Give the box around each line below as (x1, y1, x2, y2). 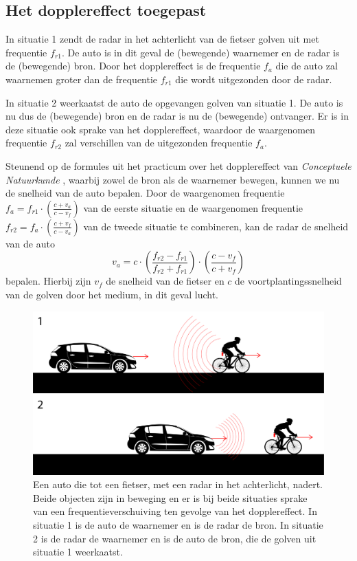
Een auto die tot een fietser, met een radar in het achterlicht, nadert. (33, 477, 323, 492)
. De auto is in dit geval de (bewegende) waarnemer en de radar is (61, 45, 340, 59)
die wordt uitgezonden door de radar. (175, 71, 332, 86)
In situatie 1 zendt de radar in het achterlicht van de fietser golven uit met (5, 32, 319, 46)
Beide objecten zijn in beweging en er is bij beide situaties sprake (33, 490, 308, 505)
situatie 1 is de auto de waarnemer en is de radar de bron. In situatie (33, 517, 323, 531)
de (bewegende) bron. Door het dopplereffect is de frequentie (5, 58, 261, 73)
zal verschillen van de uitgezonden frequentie (65, 135, 253, 150)
